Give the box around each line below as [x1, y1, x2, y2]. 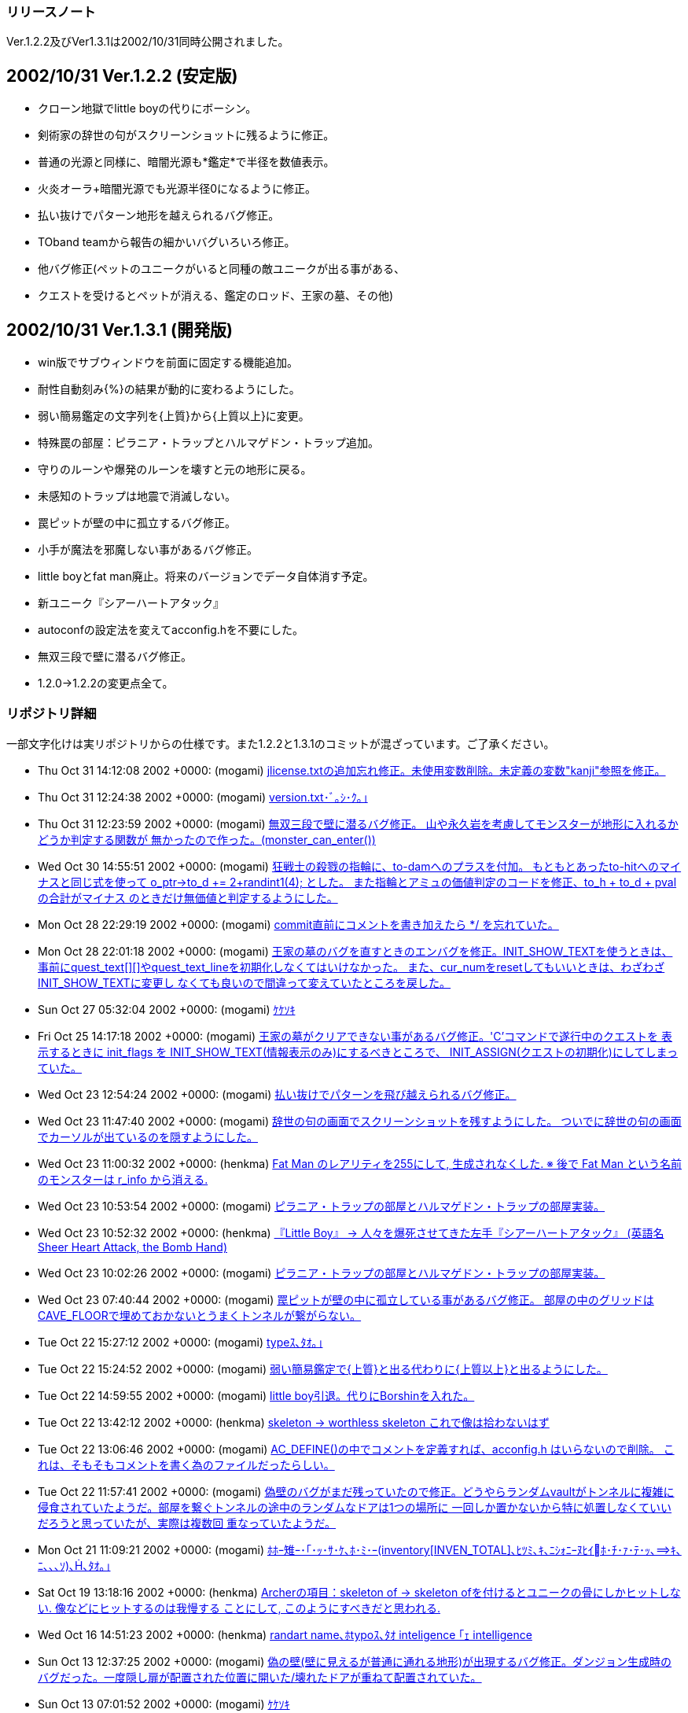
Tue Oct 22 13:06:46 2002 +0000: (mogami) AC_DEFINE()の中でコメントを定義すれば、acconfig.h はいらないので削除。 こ [38, 1442, 675, 1456]
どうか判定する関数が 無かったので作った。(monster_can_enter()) [38, 832, 376, 846]
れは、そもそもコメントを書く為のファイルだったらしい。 [38, 1457, 335, 1472]
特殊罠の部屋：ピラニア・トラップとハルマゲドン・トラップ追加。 [38, 436, 379, 450]
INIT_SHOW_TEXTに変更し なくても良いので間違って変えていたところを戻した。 [38, 975, 451, 989]
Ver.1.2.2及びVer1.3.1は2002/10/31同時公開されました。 [6, 35, 289, 49]
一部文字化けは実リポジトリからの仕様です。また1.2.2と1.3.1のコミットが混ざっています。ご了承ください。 [6, 736, 555, 750]
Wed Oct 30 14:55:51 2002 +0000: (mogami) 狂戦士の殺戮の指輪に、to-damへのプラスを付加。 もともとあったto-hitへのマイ [38, 859, 682, 873]
